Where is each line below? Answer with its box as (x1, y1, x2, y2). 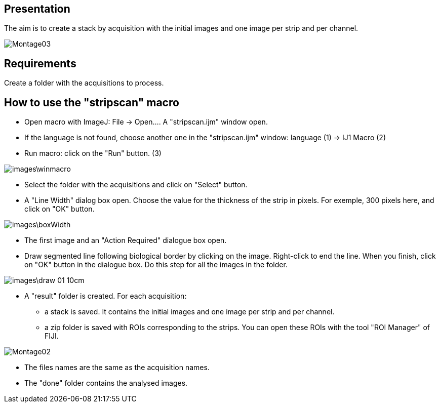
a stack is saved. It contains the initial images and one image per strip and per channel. (45, 307, 335, 316)
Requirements (4, 57, 76, 70)
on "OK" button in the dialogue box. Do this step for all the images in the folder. (24, 260, 288, 269)
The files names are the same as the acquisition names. (24, 363, 210, 372)
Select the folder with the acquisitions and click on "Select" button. (24, 180, 248, 189)
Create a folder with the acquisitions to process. (4, 78, 164, 88)
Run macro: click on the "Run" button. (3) (24, 149, 162, 158)
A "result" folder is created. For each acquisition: (24, 292, 187, 301)
